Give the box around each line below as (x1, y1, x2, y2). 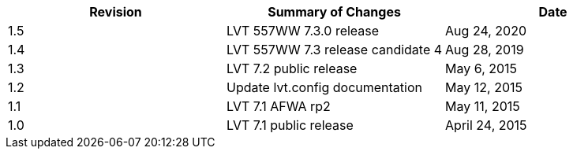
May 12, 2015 (445, 79, 522, 95)
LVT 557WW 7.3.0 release (227, 23, 380, 39)
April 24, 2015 (445, 117, 527, 133)
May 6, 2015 (445, 61, 518, 76)
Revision (89, 4, 142, 20)
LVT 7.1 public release (227, 117, 354, 133)
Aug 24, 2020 (445, 23, 526, 39)
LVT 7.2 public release (227, 61, 358, 76)
